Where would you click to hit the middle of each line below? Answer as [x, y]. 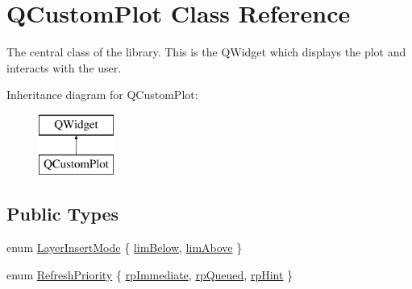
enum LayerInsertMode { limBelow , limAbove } [125, 248]
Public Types [63, 214]
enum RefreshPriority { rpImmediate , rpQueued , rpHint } [150, 274]
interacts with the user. [64, 67]
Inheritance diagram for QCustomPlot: [102, 95]
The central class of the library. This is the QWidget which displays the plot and [206, 52]
